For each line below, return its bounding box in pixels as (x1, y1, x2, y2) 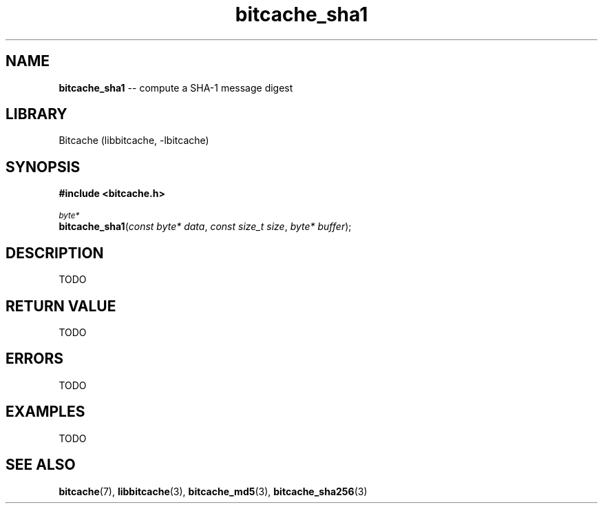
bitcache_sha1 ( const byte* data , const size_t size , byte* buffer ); (59, 220, 352, 233)
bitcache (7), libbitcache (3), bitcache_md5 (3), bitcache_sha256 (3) (59, 485, 368, 497)
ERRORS (6, 350, 64, 368)
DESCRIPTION (6, 244, 104, 262)
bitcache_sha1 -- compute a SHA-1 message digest (59, 81, 293, 94)
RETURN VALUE (6, 297, 116, 315)
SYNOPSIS (6, 158, 81, 176)
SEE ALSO (6, 456, 76, 474)
